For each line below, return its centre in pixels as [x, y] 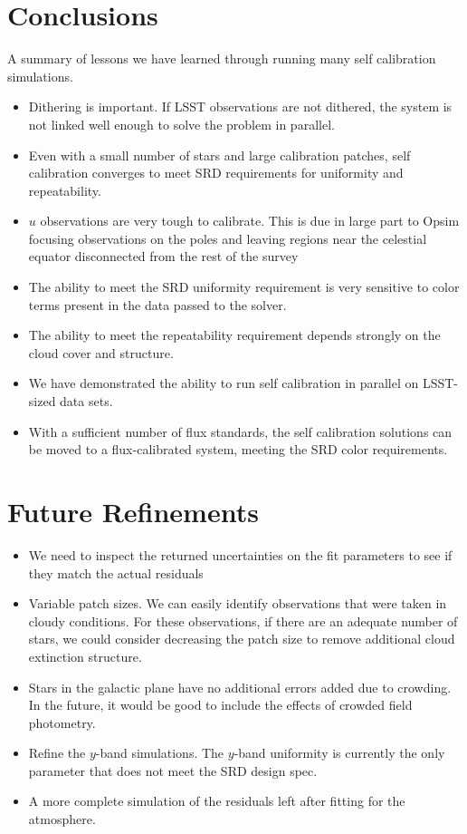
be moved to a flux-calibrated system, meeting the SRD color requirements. [238, 449]
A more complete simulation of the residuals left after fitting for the [217, 801]
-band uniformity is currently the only [339, 753]
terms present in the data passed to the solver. [157, 304]
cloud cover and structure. [101, 352]
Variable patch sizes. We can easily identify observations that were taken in [238, 603]
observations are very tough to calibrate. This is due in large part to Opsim [250, 221]
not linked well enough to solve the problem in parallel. [181, 124]
